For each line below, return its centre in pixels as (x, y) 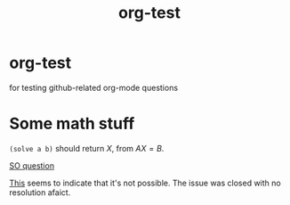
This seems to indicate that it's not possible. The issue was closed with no (145, 183)
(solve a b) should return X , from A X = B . (87, 148)
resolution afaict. (40, 192)
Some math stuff (72, 124)
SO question (32, 165)
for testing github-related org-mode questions (94, 87)
